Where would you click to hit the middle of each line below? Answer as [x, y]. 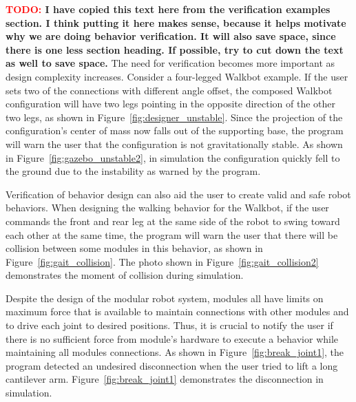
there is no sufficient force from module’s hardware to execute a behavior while [172, 338]
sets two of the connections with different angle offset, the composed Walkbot [169, 90]
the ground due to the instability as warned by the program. [133, 171]
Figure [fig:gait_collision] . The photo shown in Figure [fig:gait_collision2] [162, 261]
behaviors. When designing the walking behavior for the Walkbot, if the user [167, 208]
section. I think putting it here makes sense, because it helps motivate [176, 22]
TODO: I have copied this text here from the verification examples [168, 9]
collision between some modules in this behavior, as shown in [134, 248]
